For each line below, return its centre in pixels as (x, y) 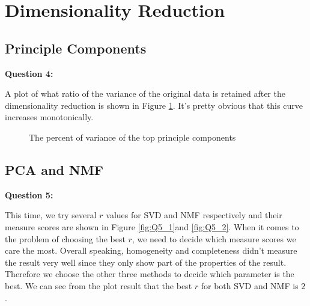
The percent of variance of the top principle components (132, 137)
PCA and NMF (54, 169)
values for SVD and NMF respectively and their (194, 215)
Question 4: (29, 73)
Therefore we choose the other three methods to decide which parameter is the (150, 274)
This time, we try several (51, 215)
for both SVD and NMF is (250, 285)
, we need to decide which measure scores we (214, 238)
